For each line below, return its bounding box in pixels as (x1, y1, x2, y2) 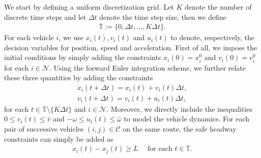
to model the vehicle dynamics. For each (124, 113, 250, 124)
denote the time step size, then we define (99, 11, 226, 22)
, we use (59, 32, 84, 43)
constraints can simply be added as (4, 133, 113, 144)
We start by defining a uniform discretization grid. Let (4, 2, 174, 12)
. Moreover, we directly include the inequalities (106, 103, 253, 114)
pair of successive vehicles (4, 123, 84, 134)
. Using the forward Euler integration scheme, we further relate (49, 62, 246, 73)
